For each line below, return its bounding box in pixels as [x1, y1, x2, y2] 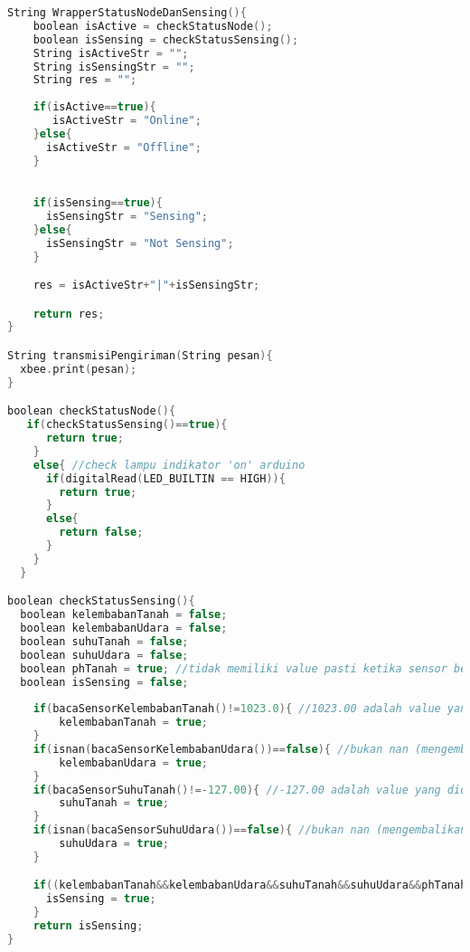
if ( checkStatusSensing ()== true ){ [26, 418, 228, 432]
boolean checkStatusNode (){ [7, 405, 176, 418]
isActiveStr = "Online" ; [52, 114, 202, 127]
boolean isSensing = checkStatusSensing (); [33, 33, 299, 46]
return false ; [59, 526, 144, 539]
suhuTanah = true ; [59, 796, 170, 810]
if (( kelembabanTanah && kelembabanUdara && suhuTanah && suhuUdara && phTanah [33, 879, 467, 892]
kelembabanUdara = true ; [59, 756, 208, 769]
